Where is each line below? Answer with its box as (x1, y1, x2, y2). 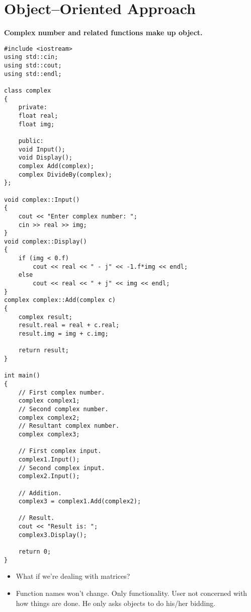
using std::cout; (4, 62, 62, 69)
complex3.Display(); (18, 531, 87, 539)
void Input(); (18, 145, 65, 153)
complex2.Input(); (18, 473, 80, 480)
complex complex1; (18, 397, 80, 405)
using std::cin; (4, 53, 58, 61)
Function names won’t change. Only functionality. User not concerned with (16, 588, 247, 598)
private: (18, 104, 47, 111)
